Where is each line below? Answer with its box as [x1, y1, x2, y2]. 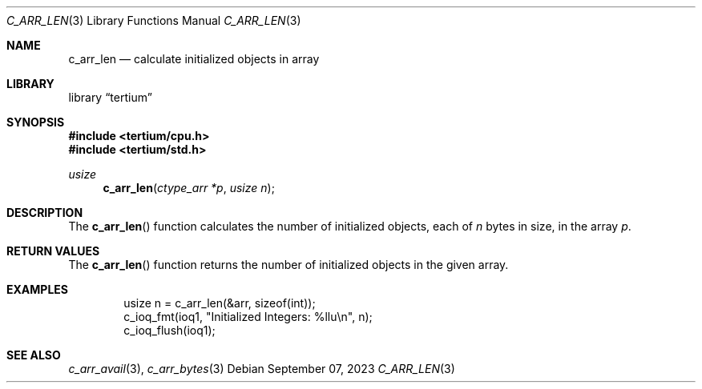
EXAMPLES [6, 283, 68, 296]
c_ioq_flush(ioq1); [123, 323, 216, 337]
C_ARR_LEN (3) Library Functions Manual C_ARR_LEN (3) [6, 14, 301, 27]
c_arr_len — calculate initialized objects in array [68, 52, 320, 66]
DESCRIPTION [6, 206, 83, 219]
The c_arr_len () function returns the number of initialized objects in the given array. [68, 258, 509, 271]
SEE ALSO [6, 348, 61, 362]
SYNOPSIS [6, 115, 65, 129]
